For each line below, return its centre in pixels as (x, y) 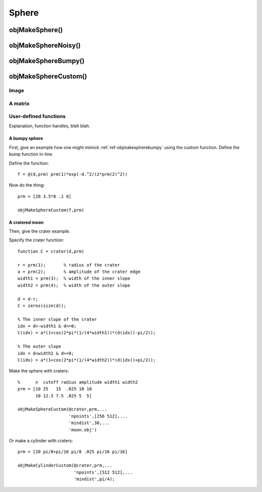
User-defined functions (37, 117)
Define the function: (29, 163)
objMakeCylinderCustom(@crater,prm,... (65, 466)
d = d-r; (28, 299)
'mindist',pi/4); (94, 479)
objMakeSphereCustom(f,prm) (51, 210)
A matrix (19, 103)
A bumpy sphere (26, 138)
